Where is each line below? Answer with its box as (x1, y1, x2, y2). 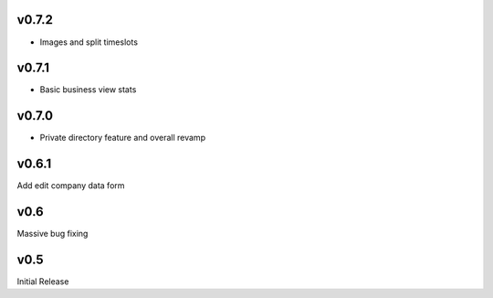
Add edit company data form (16, 180, 125, 191)
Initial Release (16, 276, 69, 287)
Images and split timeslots (39, 37, 139, 48)
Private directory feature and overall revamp (39, 133, 205, 144)
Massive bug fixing (16, 229, 89, 239)
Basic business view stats (39, 84, 137, 95)
